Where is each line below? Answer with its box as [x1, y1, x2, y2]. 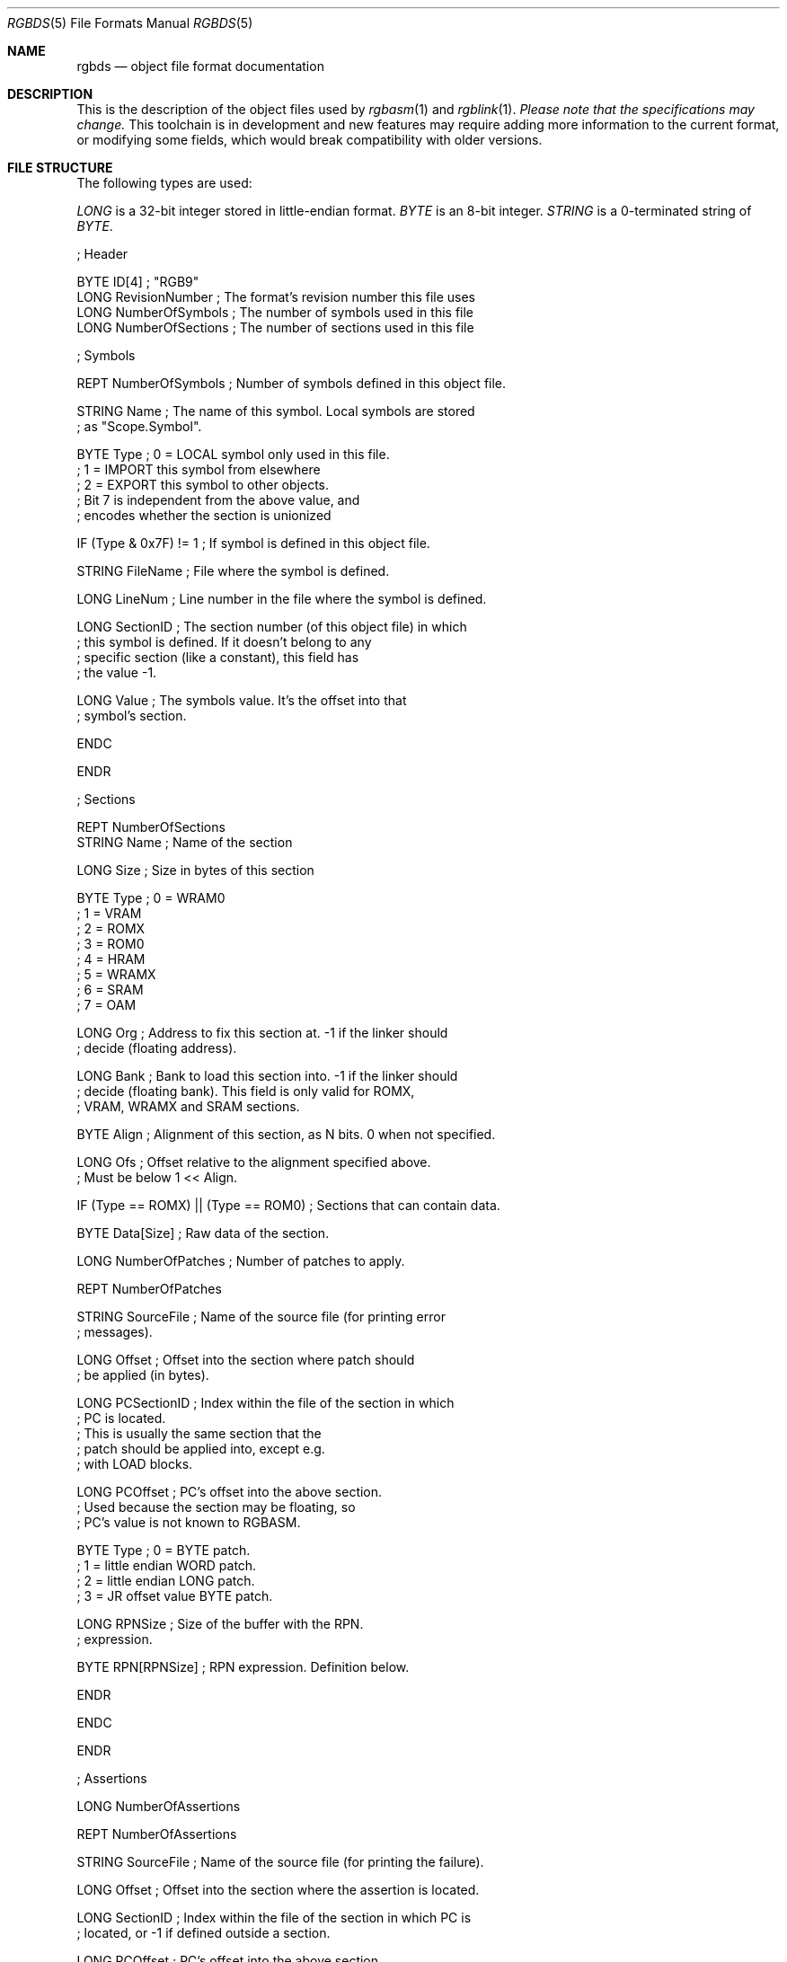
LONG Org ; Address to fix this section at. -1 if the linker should [76, 1025, 448, 1040]
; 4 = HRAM [76, 951, 146, 967]
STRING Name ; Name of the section [76, 835, 293, 850]
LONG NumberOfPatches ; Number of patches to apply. [76, 1253, 405, 1268]
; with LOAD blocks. [76, 1456, 193, 1471]
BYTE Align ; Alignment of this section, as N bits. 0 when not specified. [76, 1127, 496, 1142]
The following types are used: [76, 175, 252, 190]
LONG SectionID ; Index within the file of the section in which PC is [76, 1910, 472, 1925]
